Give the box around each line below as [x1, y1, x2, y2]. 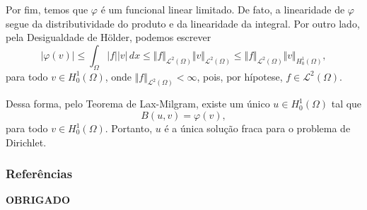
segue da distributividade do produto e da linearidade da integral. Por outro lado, [6, 16, 360, 30]
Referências [6, 165, 73, 182]
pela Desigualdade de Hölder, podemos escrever [6, 30, 211, 45]
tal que [331, 96, 362, 111]
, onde [105, 69, 132, 83]
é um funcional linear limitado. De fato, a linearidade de [100, 2, 345, 16]
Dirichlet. [6, 134, 47, 149]
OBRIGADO [6, 192, 70, 207]
